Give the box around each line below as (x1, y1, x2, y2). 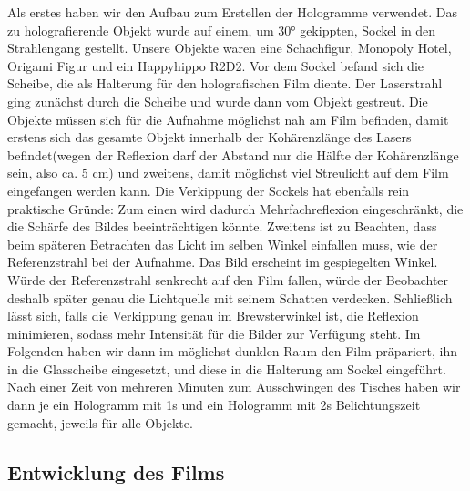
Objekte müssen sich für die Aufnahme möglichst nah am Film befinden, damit (7, 109, 449, 128)
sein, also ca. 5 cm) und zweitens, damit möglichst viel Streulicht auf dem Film (7, 163, 449, 182)
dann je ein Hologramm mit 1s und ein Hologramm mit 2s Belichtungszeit (7, 395, 421, 414)
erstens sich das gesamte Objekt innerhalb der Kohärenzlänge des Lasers (7, 128, 412, 147)
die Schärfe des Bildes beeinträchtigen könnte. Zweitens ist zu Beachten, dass (7, 217, 437, 236)
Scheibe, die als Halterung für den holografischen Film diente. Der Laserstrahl (7, 74, 443, 93)
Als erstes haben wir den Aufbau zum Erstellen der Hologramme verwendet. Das (7, 3, 458, 21)
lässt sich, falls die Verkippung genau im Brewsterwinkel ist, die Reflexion (7, 306, 419, 325)
